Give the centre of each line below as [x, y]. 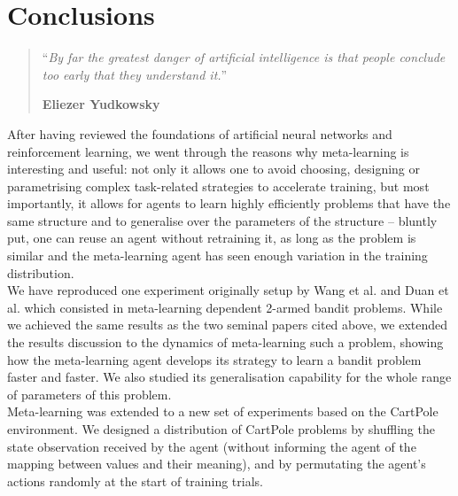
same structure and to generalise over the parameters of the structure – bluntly [222, 220]
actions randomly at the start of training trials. [135, 480]
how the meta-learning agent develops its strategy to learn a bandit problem [214, 359]
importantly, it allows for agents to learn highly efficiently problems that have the [229, 203]
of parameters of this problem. [89, 394]
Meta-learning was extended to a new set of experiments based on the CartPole [223, 411]
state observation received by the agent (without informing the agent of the [212, 446]
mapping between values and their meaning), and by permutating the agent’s [217, 464]
